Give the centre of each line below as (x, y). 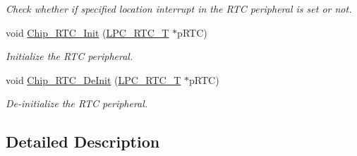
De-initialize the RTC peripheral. (77, 103)
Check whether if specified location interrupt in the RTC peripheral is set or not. (179, 8)
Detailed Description (83, 142)
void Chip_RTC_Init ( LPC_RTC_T (87, 32)
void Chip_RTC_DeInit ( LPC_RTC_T (93, 79)
